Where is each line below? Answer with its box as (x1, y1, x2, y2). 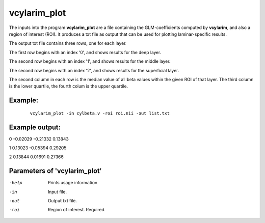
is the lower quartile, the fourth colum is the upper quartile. (9, 84, 128, 89)
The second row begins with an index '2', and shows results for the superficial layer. (9, 67, 179, 73)
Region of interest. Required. (48, 207, 106, 213)
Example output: (9, 123, 61, 131)
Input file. (48, 189, 67, 195)
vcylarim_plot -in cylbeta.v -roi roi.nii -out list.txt (30, 111, 170, 116)
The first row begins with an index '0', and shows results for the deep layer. (9, 49, 161, 55)
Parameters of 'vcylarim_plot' (9, 167, 102, 175)
